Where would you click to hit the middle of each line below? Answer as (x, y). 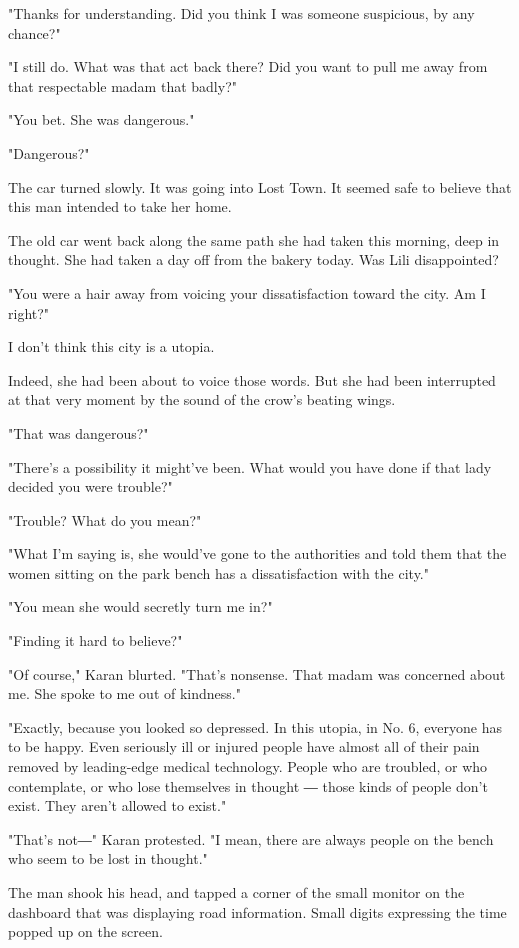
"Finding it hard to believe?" (95, 640)
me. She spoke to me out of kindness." (124, 693)
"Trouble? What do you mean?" (105, 519)
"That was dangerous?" (78, 432)
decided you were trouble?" (90, 486)
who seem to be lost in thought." (108, 858)
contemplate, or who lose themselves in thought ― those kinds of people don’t (248, 785)
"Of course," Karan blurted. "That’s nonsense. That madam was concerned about (257, 673)
